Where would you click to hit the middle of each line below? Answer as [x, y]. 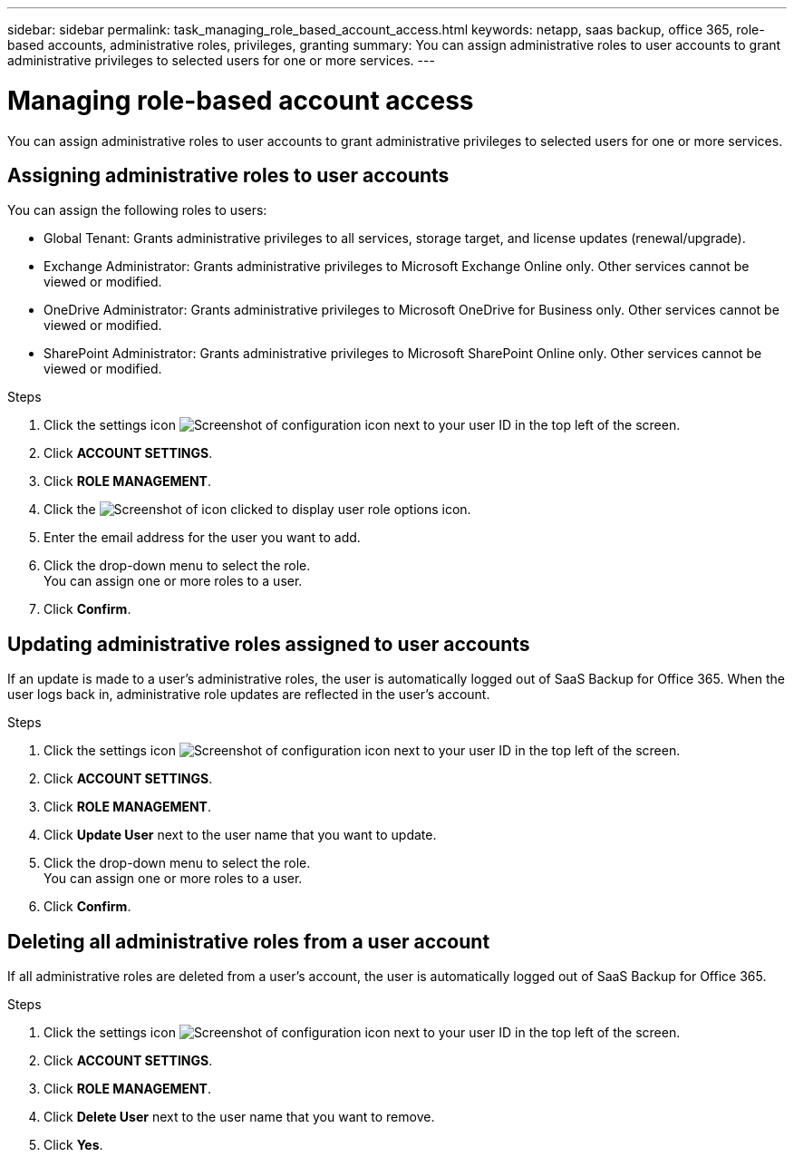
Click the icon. [257, 510]
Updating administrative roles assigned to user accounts [269, 644]
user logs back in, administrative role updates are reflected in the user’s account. [249, 695]
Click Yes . [73, 1145]
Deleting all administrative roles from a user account [249, 941]
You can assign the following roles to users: [137, 210]
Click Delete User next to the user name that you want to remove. [239, 1117]
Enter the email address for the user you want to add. [202, 538]
